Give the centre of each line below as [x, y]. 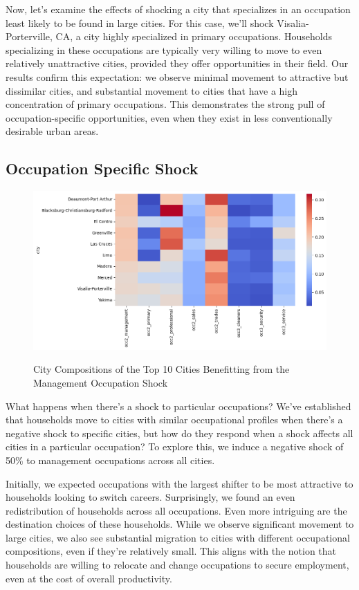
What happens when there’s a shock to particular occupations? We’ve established [178, 406]
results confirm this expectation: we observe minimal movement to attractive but [177, 76]
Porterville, [29, 36]
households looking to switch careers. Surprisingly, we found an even [150, 497]
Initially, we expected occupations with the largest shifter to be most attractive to [179, 483]
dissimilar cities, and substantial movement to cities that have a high [152, 90]
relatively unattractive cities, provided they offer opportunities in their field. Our [177, 63]
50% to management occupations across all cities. [110, 460]
